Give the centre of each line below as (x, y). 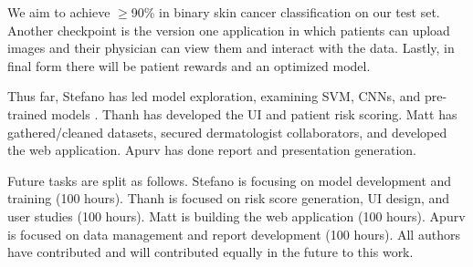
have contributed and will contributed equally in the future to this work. (210, 252)
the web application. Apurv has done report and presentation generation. (212, 150)
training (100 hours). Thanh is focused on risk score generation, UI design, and (229, 198)
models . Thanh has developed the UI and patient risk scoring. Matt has (254, 113)
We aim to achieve (59, 12)
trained (27, 113)
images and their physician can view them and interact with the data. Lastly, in (231, 48)
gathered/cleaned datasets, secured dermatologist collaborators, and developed (227, 132)
